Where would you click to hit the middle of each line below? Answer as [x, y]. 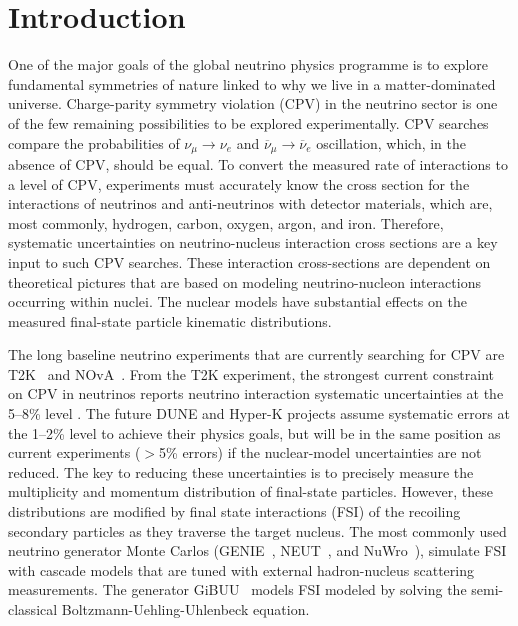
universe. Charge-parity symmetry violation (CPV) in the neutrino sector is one [253, 103]
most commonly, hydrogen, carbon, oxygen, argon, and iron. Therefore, [226, 222]
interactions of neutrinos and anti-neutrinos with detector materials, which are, [250, 203]
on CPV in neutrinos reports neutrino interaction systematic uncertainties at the [256, 393]
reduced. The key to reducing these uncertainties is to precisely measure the [241, 471]
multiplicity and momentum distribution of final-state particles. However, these [250, 491]
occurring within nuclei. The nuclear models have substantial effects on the [237, 301]
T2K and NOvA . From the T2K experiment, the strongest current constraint [251, 373]
